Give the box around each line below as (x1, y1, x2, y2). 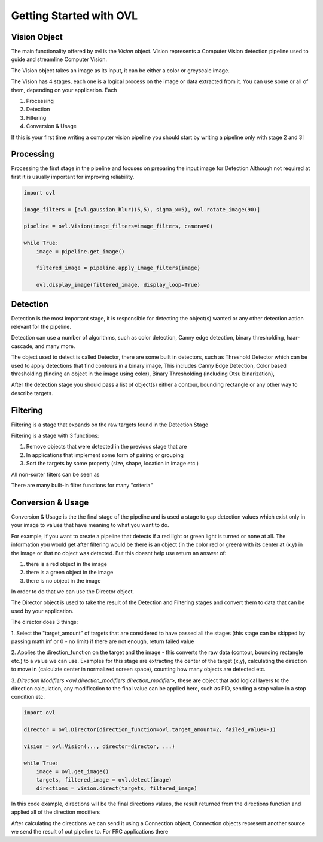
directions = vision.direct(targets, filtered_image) (36, 785, 197, 792)
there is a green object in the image (26, 569, 114, 576)
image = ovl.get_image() (36, 768, 109, 775)
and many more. (35, 342, 75, 350)
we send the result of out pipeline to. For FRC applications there (11, 828, 169, 835)
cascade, (11, 342, 34, 350)
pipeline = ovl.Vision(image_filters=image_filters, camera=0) (23, 223, 214, 230)
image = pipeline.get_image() (36, 248, 125, 255)
